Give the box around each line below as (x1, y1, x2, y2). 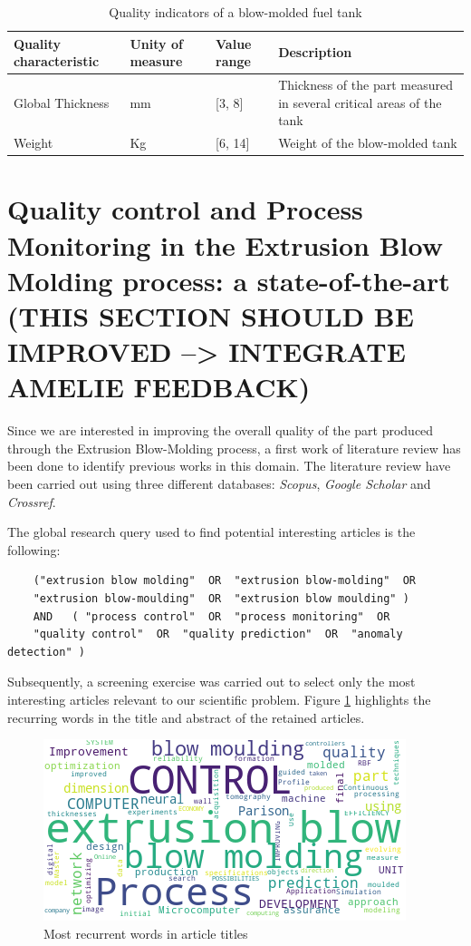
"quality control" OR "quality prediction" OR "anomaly (33, 628, 403, 641)
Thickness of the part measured (278, 75, 453, 94)
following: (7, 540, 61, 559)
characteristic (14, 52, 100, 71)
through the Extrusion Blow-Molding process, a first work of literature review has (7, 438, 461, 457)
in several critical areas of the (278, 93, 442, 112)
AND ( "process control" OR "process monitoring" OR (33, 610, 390, 623)
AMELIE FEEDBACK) (7, 368, 311, 405)
